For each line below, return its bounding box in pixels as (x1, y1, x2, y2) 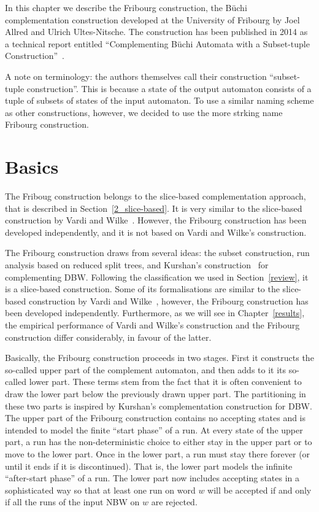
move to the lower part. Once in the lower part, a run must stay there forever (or (5, 447, 310, 460)
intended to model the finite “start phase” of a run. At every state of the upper (5, 423, 303, 436)
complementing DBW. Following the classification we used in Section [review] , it (5, 270, 309, 283)
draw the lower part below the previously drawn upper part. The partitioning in (5, 387, 306, 400)
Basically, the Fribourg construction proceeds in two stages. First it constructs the (5, 351, 314, 364)
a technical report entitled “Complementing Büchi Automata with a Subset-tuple (5, 37, 310, 50)
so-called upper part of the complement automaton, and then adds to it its (5, 363, 286, 376)
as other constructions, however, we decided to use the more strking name (5, 106, 283, 118)
